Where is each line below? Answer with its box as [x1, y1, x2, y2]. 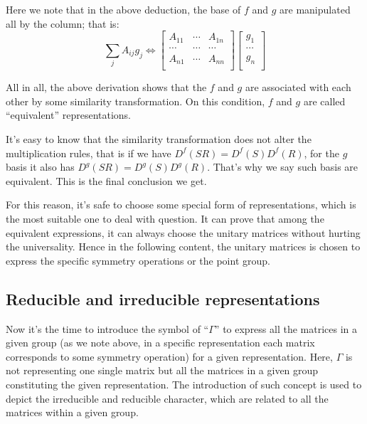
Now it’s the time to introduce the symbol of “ [6, 321, 209, 336]
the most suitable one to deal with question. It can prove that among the [6, 211, 324, 226]
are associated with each [245, 80, 351, 95]
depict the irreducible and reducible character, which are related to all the [6, 391, 329, 406]
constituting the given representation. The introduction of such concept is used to [6, 376, 362, 391]
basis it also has [6, 159, 75, 174]
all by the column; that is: [6, 16, 119, 31]
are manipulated [280, 2, 351, 16]
